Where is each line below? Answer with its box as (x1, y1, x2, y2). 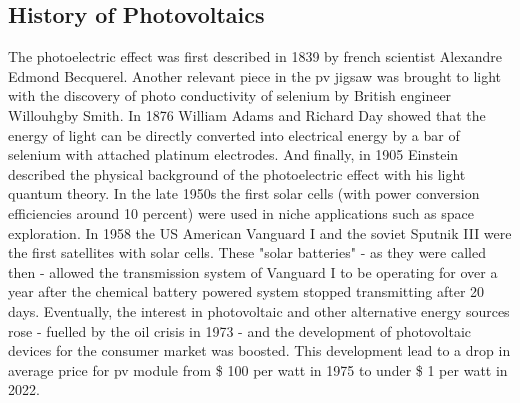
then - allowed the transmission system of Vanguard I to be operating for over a (8, 261, 498, 282)
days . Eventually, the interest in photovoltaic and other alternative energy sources (8, 300, 510, 321)
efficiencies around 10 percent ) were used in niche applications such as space (8, 202, 475, 223)
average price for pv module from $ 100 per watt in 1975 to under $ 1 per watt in (8, 359, 508, 380)
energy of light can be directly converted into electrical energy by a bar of (8, 124, 460, 145)
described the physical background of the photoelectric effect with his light (8, 163, 466, 184)
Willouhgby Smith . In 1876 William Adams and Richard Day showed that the (8, 104, 486, 125)
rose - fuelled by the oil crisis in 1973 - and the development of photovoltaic (8, 320, 472, 341)
